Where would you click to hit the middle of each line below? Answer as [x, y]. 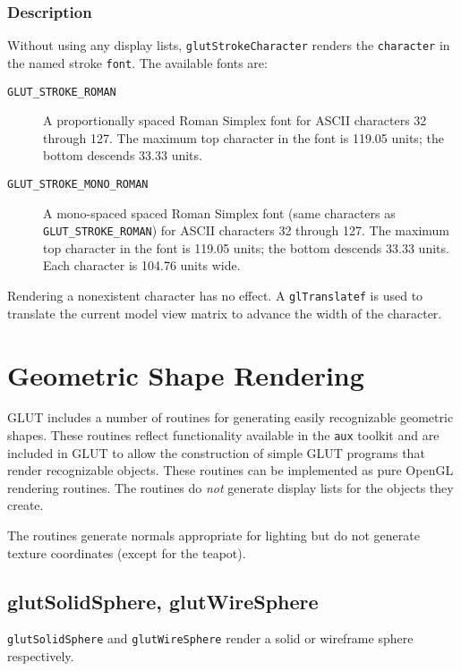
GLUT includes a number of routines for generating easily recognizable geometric [230, 417]
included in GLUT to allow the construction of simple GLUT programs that [216, 452]
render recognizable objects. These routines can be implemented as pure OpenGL [230, 470]
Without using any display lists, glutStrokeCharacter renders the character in [229, 45]
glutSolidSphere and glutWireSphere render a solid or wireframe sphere [210, 638]
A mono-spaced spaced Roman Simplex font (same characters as [219, 212]
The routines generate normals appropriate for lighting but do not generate [213, 535]
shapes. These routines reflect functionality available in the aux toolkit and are [223, 435]
